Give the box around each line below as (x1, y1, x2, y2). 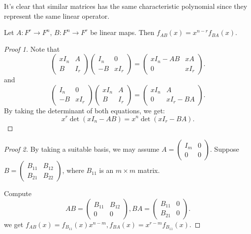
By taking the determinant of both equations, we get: (4, 105, 165, 115)
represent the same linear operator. (4, 10, 110, 21)
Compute (4, 188, 31, 199)
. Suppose (210, 144, 239, 154)
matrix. (137, 165, 160, 175)
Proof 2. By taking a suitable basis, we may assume (4, 144, 159, 154)
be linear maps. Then (90, 27, 155, 37)
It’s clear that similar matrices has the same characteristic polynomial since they (4, 1, 248, 11)
